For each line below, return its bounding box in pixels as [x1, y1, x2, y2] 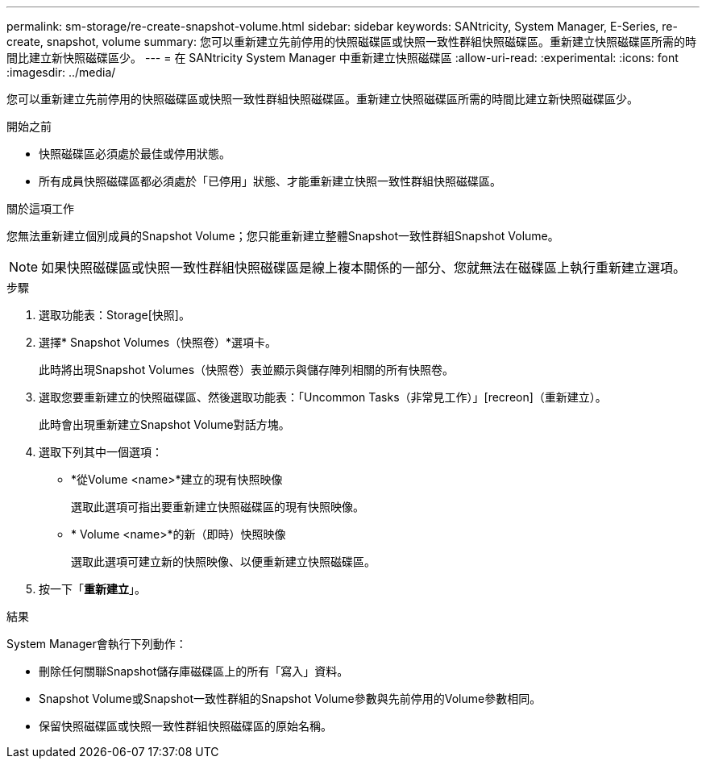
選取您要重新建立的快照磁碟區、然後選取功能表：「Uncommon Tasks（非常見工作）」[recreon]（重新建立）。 [39, 390, 607, 404]
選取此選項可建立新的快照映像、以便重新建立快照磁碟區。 [71, 555, 376, 568]
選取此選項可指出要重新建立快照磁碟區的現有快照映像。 [71, 500, 364, 513]
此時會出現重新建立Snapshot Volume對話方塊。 [39, 418, 290, 431]
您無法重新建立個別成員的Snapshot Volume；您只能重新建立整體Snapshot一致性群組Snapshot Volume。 [6, 229, 559, 243]
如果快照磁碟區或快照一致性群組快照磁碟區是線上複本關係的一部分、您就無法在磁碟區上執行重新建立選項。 [41, 260, 687, 276]
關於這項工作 [6, 202, 74, 215]
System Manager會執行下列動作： [6, 637, 187, 651]
